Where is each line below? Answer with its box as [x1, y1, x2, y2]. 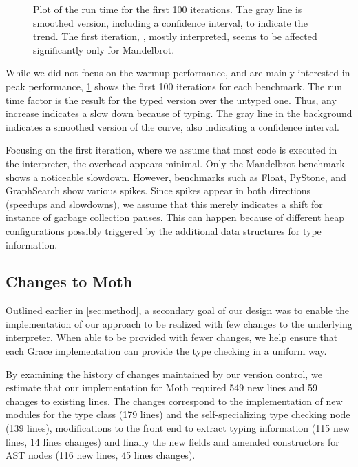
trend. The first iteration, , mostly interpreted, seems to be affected [33, 29, 317, 43]
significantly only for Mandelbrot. [33, 42, 175, 56]
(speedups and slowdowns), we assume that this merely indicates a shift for [6, 196, 323, 211]
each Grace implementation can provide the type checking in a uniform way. [6, 344, 327, 358]
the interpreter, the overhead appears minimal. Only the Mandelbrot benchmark [6, 156, 345, 170]
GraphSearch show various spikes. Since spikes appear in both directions [6, 183, 311, 198]
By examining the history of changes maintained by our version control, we [6, 366, 322, 381]
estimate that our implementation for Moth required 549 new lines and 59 [6, 380, 317, 395]
